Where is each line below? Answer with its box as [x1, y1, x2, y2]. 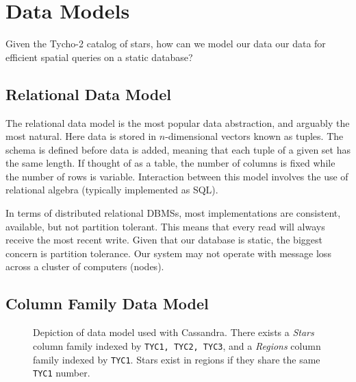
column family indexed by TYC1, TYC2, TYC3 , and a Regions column [33, 338, 321, 353]
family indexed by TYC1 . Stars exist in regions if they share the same [33, 352, 320, 366]
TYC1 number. [33, 366, 90, 380]
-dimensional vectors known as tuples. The [165, 129, 344, 143]
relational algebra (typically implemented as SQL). [5, 182, 218, 197]
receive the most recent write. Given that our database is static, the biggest [5, 232, 322, 247]
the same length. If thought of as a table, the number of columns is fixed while [5, 156, 335, 170]
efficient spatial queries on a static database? [5, 49, 193, 64]
